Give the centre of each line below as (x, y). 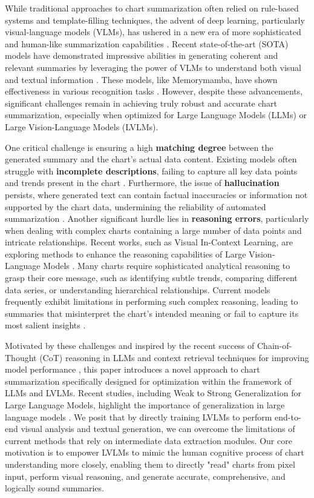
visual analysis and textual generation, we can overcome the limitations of (158, 429)
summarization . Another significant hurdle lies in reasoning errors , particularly (157, 218)
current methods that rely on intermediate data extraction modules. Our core (149, 440)
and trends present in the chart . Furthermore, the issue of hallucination (142, 183)
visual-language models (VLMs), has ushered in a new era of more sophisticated (153, 32)
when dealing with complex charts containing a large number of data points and (153, 230)
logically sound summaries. (54, 488)
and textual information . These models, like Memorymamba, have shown (141, 79)
